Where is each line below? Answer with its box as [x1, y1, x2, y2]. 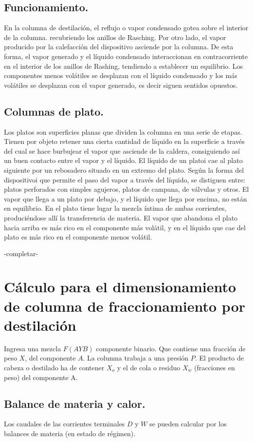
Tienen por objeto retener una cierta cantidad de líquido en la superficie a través [4, 136, 245, 146]
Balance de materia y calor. [4, 396, 145, 411]
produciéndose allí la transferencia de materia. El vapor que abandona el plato [4, 212, 238, 222]
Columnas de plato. [4, 103, 104, 119]
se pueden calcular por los [149, 419, 227, 429]
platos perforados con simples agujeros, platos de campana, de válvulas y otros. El [4, 184, 249, 194]
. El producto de [195, 353, 244, 363]
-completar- [4, 248, 38, 258]
